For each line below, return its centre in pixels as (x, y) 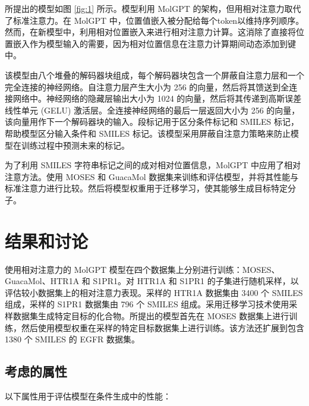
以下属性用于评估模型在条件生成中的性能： (88, 396)
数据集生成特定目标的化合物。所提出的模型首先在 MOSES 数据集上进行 (151, 316)
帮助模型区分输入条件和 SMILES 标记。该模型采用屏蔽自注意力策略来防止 (148, 133)
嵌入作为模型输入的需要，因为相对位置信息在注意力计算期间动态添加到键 (154, 43)
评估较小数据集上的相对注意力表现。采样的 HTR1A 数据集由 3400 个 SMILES (154, 292)
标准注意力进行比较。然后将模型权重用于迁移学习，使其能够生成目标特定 (146, 188)
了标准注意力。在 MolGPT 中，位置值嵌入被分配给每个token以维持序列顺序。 (154, 20)
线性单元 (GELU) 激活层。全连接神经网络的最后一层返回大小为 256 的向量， (152, 110)
